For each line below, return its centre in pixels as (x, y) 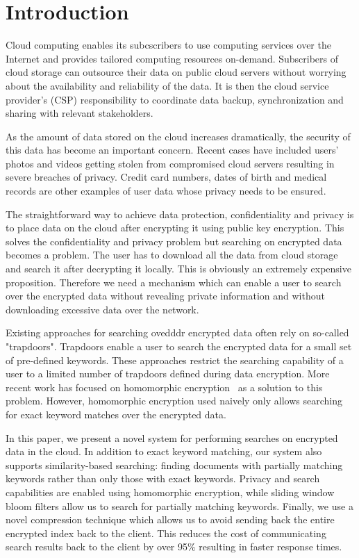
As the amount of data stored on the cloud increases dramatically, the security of (178, 136)
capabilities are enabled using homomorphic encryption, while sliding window (170, 492)
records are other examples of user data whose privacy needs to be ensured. (166, 191)
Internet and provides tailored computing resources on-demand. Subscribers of (172, 58)
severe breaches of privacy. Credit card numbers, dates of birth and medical (166, 177)
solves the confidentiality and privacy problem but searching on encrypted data (174, 241)
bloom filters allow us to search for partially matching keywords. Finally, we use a (179, 506)
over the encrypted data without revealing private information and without (165, 296)
